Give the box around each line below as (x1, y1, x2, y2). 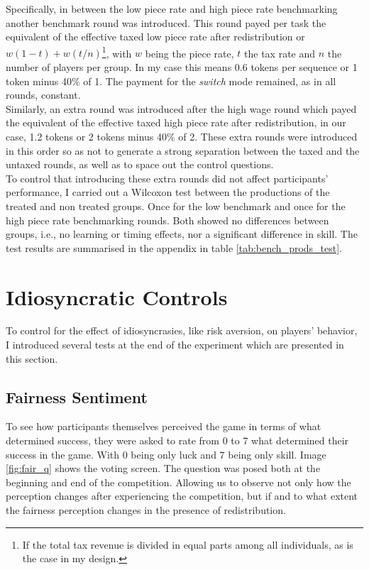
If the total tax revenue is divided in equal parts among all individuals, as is (22, 537, 353, 552)
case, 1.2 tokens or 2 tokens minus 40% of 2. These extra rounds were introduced (6, 129, 358, 143)
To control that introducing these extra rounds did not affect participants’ (6, 170, 329, 185)
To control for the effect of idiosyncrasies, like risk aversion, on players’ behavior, (6, 323, 358, 338)
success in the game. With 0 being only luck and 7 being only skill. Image (6, 446, 326, 461)
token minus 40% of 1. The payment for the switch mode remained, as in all (6, 73, 336, 88)
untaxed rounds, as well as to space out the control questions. (6, 157, 274, 172)
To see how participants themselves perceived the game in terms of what (6, 419, 321, 434)
